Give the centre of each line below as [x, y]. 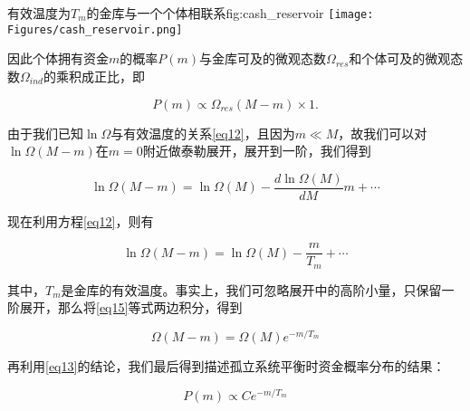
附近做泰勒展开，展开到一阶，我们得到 [257, 151]
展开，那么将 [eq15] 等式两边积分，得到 [131, 307]
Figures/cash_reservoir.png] [95, 29]
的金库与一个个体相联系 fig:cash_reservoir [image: [230, 13]
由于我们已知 [45, 133]
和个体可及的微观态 [406, 58]
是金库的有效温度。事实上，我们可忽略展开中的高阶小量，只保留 [251, 289]
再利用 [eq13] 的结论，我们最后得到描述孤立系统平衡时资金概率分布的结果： [226, 366]
